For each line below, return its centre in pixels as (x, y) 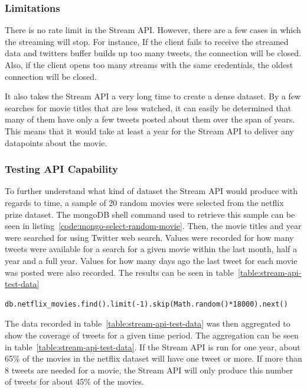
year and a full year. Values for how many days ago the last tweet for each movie (151, 260)
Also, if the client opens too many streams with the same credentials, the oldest (149, 65)
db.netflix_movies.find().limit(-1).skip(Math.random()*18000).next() (146, 304)
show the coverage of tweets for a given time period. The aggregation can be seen (152, 335)
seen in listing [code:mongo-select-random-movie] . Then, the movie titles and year (153, 226)
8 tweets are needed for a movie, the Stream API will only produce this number (149, 370)
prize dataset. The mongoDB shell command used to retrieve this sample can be (150, 214)
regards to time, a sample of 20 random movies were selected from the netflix (144, 202)
